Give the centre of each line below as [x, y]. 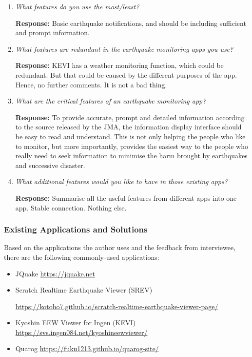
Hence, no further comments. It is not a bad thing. [91, 84]
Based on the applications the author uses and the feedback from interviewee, [120, 247]
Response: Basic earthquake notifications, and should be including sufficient [131, 23]
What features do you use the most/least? [77, 6]
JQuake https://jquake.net [55, 273]
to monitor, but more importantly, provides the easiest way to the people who [132, 146]
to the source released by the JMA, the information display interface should [128, 127]
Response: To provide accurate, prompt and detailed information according [130, 117]
